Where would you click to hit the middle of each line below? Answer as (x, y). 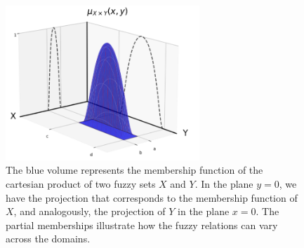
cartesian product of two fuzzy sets (81, 184)
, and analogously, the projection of (90, 211)
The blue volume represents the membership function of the (134, 170)
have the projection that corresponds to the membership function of (152, 197)
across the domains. (48, 239)
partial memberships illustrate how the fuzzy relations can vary (142, 225)
